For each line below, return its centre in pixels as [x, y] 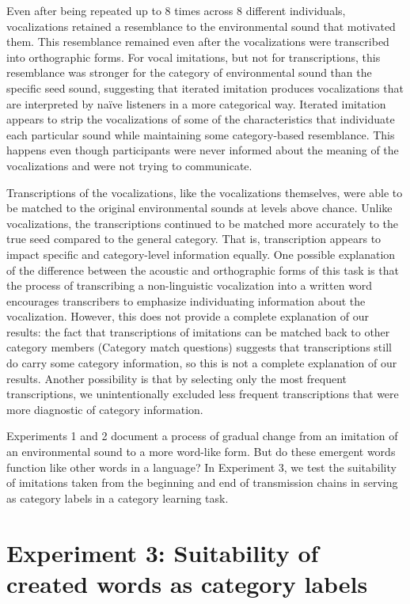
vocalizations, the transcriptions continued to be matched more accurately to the [203, 223]
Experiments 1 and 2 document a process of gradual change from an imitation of [202, 436]
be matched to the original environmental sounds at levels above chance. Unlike [199, 208]
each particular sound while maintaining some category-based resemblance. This [201, 134]
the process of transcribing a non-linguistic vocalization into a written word [190, 285]
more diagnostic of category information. [105, 409]
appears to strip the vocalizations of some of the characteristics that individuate [201, 119]
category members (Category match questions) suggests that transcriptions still [199, 347]
